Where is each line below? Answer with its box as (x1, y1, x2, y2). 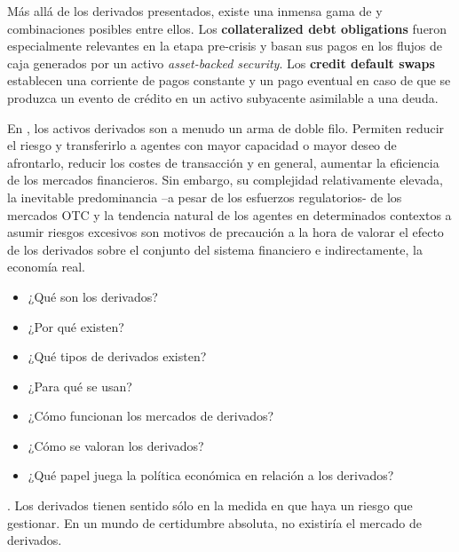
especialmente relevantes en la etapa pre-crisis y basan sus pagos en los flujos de (7, 36, 443, 55)
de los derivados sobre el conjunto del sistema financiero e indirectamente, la (7, 240, 423, 258)
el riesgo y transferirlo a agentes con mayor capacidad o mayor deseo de (7, 136, 397, 154)
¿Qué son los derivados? (28, 287, 158, 305)
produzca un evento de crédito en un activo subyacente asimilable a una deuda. (7, 88, 439, 106)
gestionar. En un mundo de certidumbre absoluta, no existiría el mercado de (7, 513, 422, 532)
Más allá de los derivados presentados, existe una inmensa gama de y (7, 2, 383, 20)
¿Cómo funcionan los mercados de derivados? (28, 406, 274, 425)
